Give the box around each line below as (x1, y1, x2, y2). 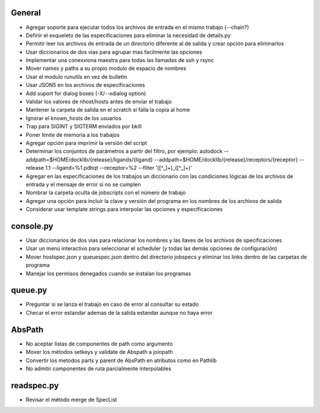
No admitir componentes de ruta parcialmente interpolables (25, 364, 172, 372)
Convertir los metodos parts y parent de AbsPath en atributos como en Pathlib (25, 357, 217, 364)
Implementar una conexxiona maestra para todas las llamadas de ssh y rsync (25, 57, 215, 64)
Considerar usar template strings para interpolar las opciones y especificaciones (25, 206, 223, 213)
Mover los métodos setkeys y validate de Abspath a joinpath (25, 349, 173, 356)
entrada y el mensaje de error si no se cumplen (25, 180, 141, 188)
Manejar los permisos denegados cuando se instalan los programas (25, 270, 191, 277)
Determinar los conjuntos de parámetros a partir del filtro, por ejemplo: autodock (25, 148, 223, 155)
